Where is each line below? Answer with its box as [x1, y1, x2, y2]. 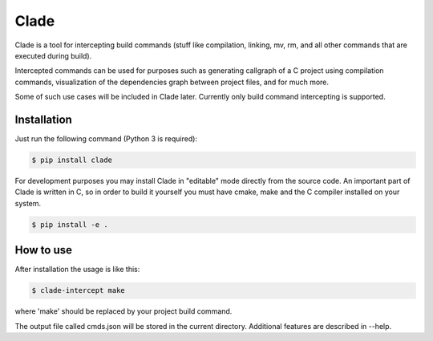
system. [14, 198, 42, 208]
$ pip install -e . [31, 220, 108, 229]
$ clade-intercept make [31, 286, 126, 295]
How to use [14, 243, 72, 257]
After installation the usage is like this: [14, 265, 140, 274]
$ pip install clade [31, 156, 112, 164]
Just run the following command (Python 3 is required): [14, 134, 198, 144]
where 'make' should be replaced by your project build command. [14, 306, 233, 316]
